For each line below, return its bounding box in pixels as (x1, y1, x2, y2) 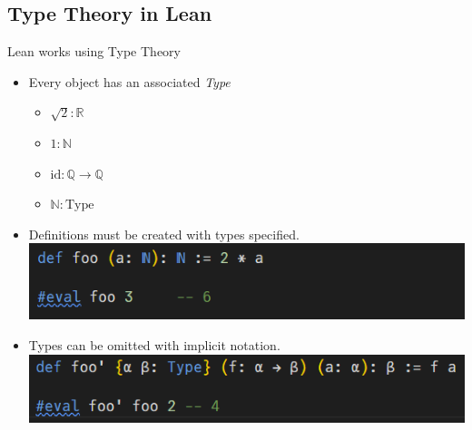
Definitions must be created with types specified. (28, 224, 300, 243)
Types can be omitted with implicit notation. (28, 335, 280, 354)
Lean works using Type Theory (7, 42, 181, 61)
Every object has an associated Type (28, 72, 231, 91)
